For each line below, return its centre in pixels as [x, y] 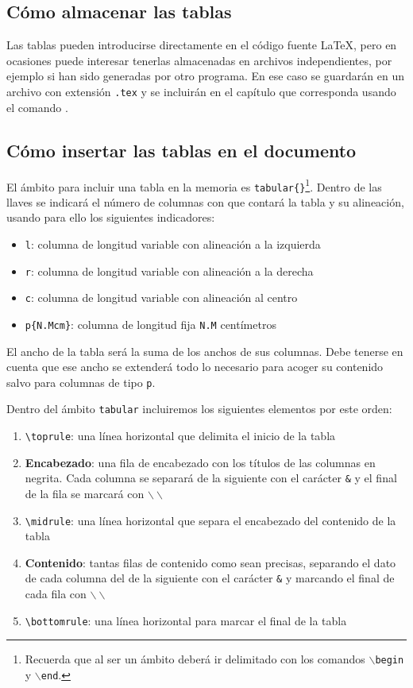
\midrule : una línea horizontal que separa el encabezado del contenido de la [210, 520]
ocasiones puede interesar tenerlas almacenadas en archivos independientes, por [199, 60]
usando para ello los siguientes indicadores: [111, 217]
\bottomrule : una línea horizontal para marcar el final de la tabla [186, 620]
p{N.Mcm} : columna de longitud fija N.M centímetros [151, 324]
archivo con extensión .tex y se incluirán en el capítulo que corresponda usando [201, 91]
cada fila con [56, 594]
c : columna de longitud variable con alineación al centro [161, 298]
